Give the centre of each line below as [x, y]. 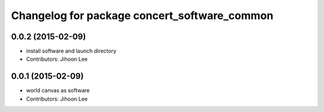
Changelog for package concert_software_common [142, 15]
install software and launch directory [71, 51]
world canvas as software [58, 91]
